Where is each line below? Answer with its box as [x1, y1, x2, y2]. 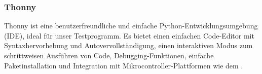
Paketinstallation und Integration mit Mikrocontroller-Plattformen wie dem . [4, 60, 243, 70]
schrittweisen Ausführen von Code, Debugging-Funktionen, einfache [4, 50, 214, 60]
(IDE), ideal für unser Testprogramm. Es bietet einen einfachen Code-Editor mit [4, 30, 254, 41]
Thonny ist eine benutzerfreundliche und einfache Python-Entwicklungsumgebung [4, 20, 258, 31]
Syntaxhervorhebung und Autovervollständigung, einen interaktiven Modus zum [4, 40, 253, 51]
